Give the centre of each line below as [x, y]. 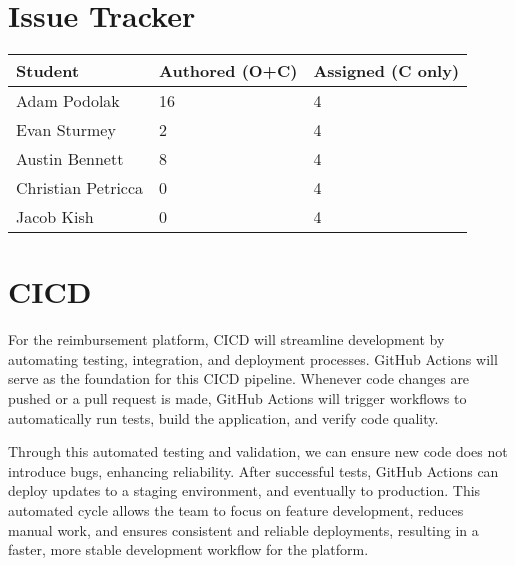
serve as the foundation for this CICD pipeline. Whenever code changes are [239, 378]
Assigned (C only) [386, 71]
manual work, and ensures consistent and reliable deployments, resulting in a [243, 529]
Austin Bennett [70, 159]
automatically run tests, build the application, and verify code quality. [223, 417]
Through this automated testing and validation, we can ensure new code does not [258, 451]
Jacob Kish [55, 217]
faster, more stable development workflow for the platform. [188, 549]
